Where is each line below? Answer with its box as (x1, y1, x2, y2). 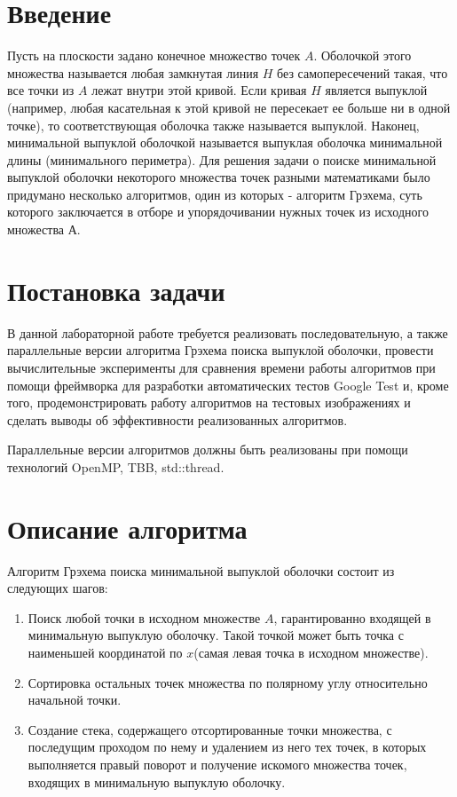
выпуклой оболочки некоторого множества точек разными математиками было (7, 168, 430, 186)
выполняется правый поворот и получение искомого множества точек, (28, 755, 407, 773)
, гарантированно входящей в (273, 608, 431, 627)
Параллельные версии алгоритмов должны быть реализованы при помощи (7, 440, 408, 459)
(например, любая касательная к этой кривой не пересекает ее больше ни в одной (7, 98, 451, 116)
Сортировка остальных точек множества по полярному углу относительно (28, 673, 428, 691)
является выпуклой (325, 81, 428, 99)
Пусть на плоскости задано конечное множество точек (7, 46, 301, 65)
